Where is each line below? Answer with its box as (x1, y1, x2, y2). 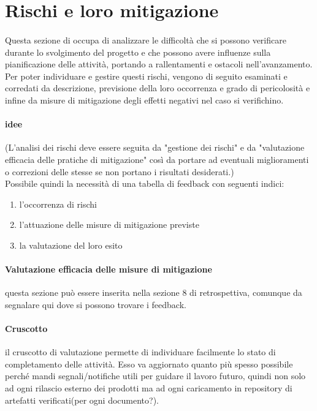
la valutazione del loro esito (19, 238, 123, 251)
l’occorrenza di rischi (19, 197, 97, 210)
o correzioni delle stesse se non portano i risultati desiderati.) (5, 165, 234, 178)
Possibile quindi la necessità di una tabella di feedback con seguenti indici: (5, 177, 285, 190)
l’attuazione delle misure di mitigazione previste (19, 218, 199, 231)
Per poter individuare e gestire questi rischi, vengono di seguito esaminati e (5, 69, 288, 82)
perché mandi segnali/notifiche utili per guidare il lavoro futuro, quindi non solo (5, 369, 306, 382)
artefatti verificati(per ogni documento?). (5, 393, 159, 406)
